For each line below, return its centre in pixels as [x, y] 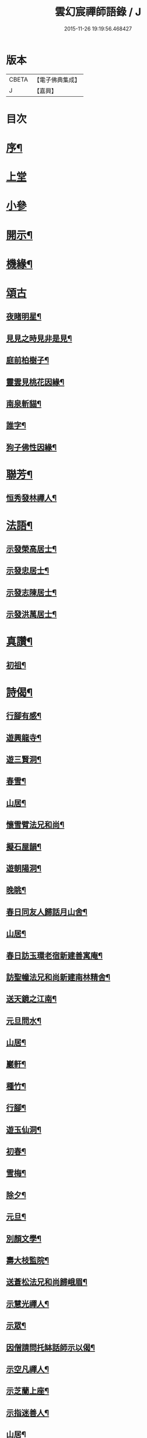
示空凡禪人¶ [28, 1369]
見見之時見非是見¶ [39, 338]
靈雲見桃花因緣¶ [35, 382]
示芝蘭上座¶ [28, 1391]
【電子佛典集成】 [57, 80]
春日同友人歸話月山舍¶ [47, 912]
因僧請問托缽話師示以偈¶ [50, 1347]
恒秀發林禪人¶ [32, 498]
